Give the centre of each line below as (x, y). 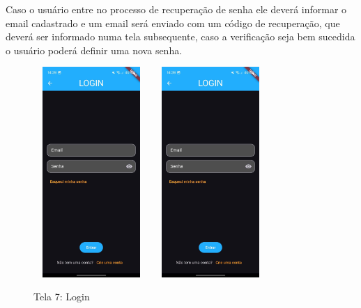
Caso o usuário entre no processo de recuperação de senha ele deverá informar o (176, 9)
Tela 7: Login (62, 297)
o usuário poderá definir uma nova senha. (94, 50)
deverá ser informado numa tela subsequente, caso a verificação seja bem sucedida (180, 37)
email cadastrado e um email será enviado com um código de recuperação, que (173, 23)
